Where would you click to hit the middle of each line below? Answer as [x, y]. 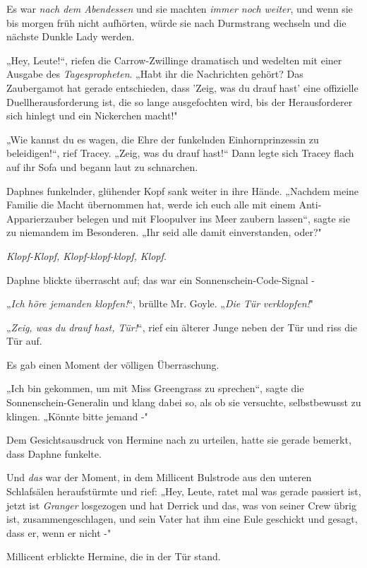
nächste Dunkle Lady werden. [71, 36]
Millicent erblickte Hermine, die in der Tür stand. [114, 556]
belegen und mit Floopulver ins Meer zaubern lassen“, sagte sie [213, 218]
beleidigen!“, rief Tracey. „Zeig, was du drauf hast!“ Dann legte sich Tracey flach [180, 153]
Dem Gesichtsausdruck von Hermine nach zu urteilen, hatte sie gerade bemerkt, [179, 440]
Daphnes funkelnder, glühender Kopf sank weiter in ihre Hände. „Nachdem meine [183, 190]
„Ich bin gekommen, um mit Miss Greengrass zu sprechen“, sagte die [155, 388]
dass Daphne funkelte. [54, 453]
